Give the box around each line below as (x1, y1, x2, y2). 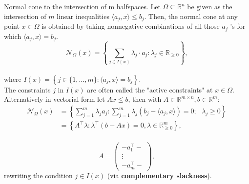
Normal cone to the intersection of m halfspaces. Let (4, 1, 161, 11)
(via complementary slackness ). (107, 170, 212, 180)
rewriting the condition (4, 170, 73, 180)
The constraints (4, 84, 51, 94)
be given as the (187, 1, 232, 11)
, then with (128, 94, 162, 104)
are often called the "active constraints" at (87, 84, 213, 94)
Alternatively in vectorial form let (4, 94, 105, 104)
